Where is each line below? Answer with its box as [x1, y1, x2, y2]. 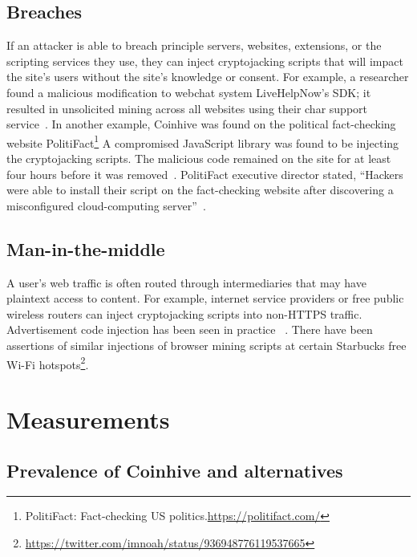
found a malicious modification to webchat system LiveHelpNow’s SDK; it [6, 83, 371, 100]
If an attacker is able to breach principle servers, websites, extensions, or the [6, 37, 382, 54]
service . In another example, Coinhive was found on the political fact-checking [6, 116, 396, 132]
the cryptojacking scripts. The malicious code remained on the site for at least [6, 150, 391, 167]
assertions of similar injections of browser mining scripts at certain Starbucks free [6, 336, 407, 353]
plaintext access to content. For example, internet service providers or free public [6, 290, 404, 307]
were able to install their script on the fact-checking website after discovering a [6, 181, 394, 198]
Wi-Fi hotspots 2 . [6, 353, 89, 372]
